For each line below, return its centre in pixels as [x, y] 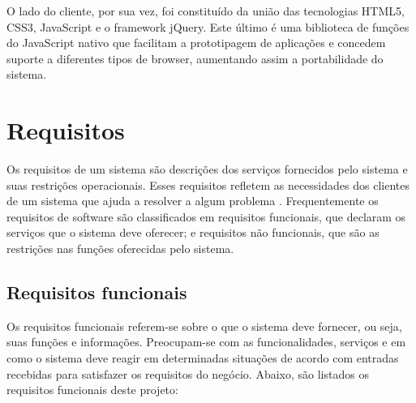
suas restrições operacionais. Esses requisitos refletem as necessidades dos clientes [208, 184]
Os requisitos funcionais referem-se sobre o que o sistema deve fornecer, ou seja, [204, 326]
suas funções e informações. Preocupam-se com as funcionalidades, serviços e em [206, 342]
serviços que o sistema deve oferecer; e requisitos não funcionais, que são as [193, 232]
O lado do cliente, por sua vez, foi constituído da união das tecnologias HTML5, [206, 11]
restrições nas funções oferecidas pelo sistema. [120, 249]
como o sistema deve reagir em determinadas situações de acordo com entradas [203, 358]
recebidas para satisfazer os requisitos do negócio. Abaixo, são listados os [188, 373]
